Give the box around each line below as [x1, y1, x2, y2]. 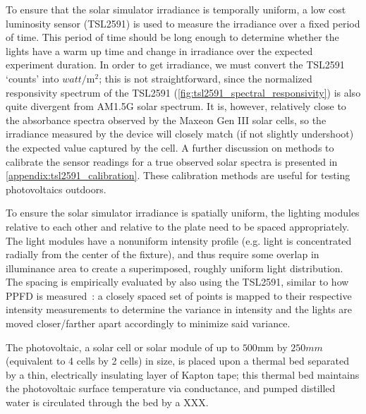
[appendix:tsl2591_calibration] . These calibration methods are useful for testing [6, 168, 350, 183]
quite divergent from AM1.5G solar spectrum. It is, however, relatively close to [6, 99, 346, 114]
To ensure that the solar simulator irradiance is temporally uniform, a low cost [6, 2, 346, 16]
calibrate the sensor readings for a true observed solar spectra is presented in [6, 154, 338, 169]
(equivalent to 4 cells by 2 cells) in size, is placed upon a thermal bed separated [6, 353, 349, 368]
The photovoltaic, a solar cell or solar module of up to [6, 339, 240, 354]
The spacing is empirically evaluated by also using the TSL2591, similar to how [6, 274, 349, 289]
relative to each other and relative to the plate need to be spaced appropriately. [6, 219, 350, 233]
